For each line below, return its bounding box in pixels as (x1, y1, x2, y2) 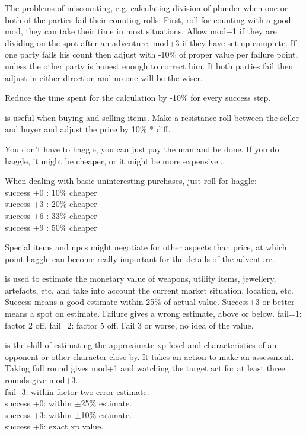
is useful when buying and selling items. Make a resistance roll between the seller (5, 111, 299, 123)
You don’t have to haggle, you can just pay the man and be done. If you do (5, 142, 279, 155)
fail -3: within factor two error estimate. (5, 385, 149, 397)
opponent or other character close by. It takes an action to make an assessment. (5, 350, 294, 362)
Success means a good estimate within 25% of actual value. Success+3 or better (5, 295, 295, 308)
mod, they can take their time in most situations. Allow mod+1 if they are (5, 25, 277, 37)
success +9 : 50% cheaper (5, 221, 97, 233)
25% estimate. (81, 397, 132, 409)
